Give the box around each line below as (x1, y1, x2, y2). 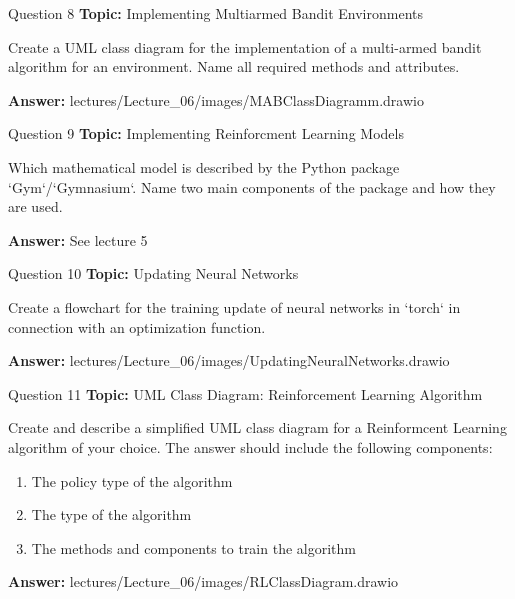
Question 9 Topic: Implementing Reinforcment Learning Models (8, 123, 404, 144)
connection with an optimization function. (8, 316, 266, 337)
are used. (8, 196, 63, 217)
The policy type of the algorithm (31, 470, 233, 491)
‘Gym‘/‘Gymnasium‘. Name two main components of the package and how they (8, 176, 496, 197)
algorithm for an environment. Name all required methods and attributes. (8, 56, 460, 77)
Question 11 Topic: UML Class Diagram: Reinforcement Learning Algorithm (8, 383, 483, 404)
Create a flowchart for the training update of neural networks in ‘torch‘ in (8, 296, 461, 317)
